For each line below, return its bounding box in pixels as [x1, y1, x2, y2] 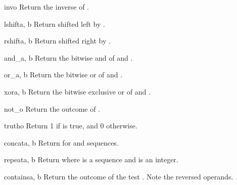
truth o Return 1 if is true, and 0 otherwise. [4, 120, 137, 131]
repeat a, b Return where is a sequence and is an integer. [4, 154, 178, 165]
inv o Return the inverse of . [4, 2, 89, 12]
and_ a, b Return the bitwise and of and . [4, 52, 133, 63]
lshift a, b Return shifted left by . [4, 18, 105, 29]
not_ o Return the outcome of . [4, 103, 101, 114]
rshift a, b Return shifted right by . [4, 35, 111, 46]
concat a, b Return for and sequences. [4, 137, 119, 148]
